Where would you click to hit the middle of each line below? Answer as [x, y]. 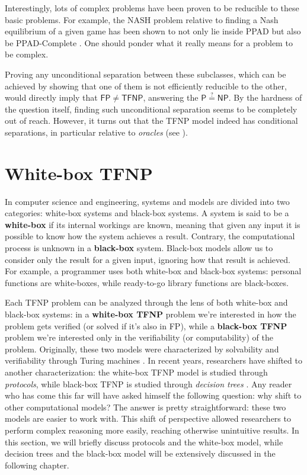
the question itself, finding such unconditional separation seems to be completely [151, 109]
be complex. [27, 54]
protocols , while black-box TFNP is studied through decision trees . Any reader [148, 383]
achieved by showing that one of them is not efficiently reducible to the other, [146, 86]
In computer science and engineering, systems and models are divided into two [147, 201]
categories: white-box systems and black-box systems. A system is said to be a [147, 213]
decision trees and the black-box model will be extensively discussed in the [140, 453]
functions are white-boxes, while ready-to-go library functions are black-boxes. [147, 282]
